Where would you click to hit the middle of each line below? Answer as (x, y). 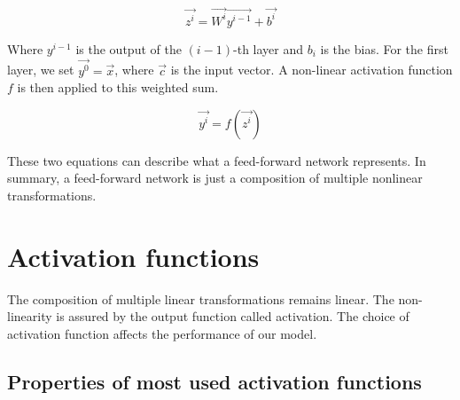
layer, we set (41, 70)
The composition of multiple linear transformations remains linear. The (201, 298)
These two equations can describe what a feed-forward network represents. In (217, 160)
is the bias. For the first (384, 48)
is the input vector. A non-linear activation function (312, 70)
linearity (30, 316)
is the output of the (129, 48)
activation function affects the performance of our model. (162, 333)
